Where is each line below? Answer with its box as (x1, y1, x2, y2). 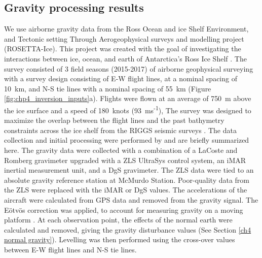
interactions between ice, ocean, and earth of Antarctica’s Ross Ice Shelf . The (4, 53, 247, 63)
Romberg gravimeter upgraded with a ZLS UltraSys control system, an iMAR (4, 154, 246, 165)
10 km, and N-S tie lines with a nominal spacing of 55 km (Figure (4, 83, 211, 93)
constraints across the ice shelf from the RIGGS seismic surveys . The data (4, 124, 237, 135)
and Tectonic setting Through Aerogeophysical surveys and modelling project (4, 33, 244, 44)
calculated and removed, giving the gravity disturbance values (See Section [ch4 (4, 224, 251, 235)
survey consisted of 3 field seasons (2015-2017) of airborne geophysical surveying (4, 63, 253, 74)
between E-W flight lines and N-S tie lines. (4, 244, 137, 254)
